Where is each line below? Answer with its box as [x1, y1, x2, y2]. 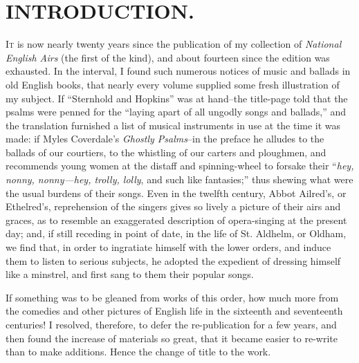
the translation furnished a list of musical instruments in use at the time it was [6, 118, 341, 132]
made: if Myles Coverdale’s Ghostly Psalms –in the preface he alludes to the [6, 131, 324, 146]
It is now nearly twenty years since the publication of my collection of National [6, 37, 342, 51]
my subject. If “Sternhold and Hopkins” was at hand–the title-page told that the [6, 91, 348, 105]
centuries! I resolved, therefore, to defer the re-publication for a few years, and [6, 317, 337, 331]
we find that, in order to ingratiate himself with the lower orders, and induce [6, 240, 331, 254]
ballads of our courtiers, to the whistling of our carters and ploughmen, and [6, 145, 326, 159]
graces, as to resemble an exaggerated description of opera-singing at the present [6, 212, 347, 227]
